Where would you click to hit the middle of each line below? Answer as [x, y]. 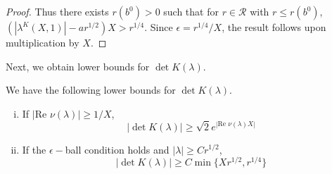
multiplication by [43, 42]
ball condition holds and [117, 149]
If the [34, 149]
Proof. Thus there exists [57, 11]
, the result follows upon [274, 27]
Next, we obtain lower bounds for [78, 66]
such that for [191, 11]
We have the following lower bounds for [91, 90]
